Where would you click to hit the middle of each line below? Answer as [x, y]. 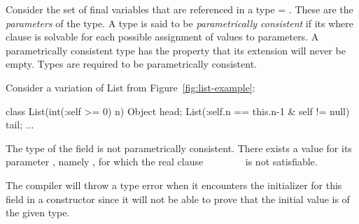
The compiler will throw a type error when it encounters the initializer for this [174, 185]
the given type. [38, 212]
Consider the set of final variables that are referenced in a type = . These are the [179, 9]
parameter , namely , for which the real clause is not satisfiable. [162, 162]
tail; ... [20, 125]
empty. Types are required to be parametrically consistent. [131, 64]
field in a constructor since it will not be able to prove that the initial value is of [178, 199]
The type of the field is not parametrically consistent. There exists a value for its [179, 148]
